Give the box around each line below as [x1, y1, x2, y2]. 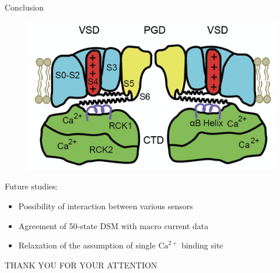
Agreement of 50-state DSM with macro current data [18, 219, 209, 231]
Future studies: [5, 180, 58, 192]
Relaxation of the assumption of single [18, 239, 156, 251]
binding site [181, 239, 223, 251]
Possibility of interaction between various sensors [18, 200, 193, 212]
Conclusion [5, 1, 44, 13]
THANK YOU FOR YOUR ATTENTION [5, 258, 157, 271]
